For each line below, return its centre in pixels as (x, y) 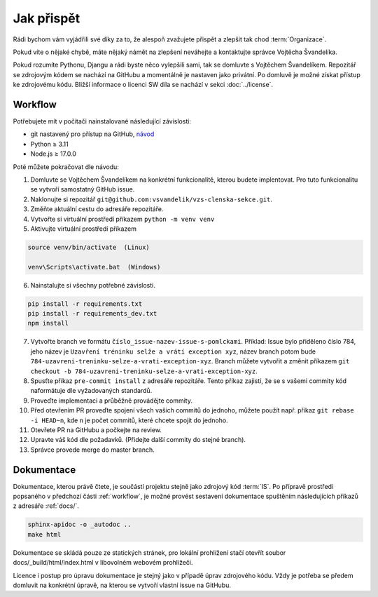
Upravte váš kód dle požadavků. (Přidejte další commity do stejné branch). (138, 440)
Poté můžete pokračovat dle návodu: (66, 167)
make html (44, 534)
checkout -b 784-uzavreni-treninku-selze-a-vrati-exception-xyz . (144, 371)
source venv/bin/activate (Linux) (89, 247)
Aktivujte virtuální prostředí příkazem (83, 229)
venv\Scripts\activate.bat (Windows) (94, 267)
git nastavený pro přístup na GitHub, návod (92, 134)
